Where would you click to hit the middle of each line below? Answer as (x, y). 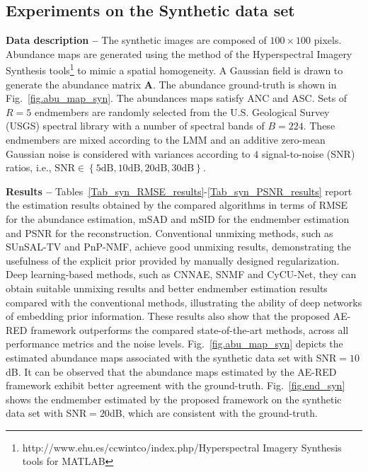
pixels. (328, 40)
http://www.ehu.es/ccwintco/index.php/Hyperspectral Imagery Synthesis (182, 447)
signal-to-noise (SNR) (308, 153)
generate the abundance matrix (74, 84)
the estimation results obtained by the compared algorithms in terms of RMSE (177, 205)
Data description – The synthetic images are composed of (136, 40)
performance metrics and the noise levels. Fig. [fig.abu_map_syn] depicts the (174, 344)
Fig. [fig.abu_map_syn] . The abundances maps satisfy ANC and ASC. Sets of (177, 98)
